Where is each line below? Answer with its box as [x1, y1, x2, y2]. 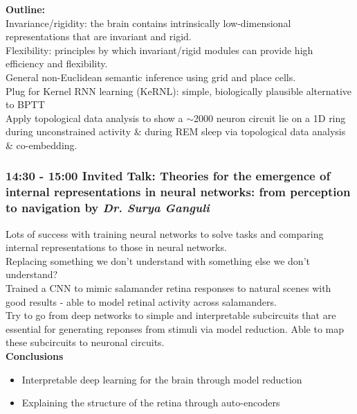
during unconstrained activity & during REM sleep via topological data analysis [6, 124, 346, 139]
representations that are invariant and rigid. [6, 29, 192, 44]
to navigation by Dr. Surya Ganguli [6, 199, 210, 216]
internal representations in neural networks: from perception [6, 183, 351, 200]
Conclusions [6, 348, 64, 363]
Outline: [6, 2, 46, 16]
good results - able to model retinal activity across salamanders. [6, 294, 277, 309]
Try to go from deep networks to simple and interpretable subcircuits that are [6, 308, 336, 322]
